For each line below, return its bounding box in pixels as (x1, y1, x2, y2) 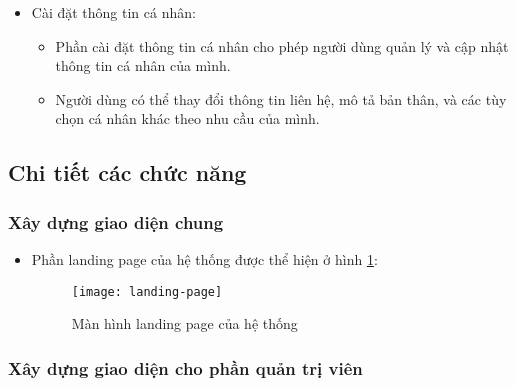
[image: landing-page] (71, 284, 223, 299)
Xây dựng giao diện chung (8, 209, 224, 234)
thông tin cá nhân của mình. (55, 55, 231, 76)
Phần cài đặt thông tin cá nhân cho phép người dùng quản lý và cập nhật (55, 35, 509, 56)
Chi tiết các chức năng (8, 157, 247, 188)
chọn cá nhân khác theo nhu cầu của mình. (55, 108, 320, 129)
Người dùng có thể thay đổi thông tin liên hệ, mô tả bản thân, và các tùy (55, 88, 507, 109)
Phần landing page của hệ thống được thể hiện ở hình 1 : (31, 248, 378, 269)
